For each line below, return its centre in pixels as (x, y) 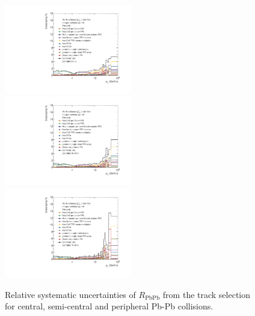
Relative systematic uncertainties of (70, 294)
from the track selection (207, 294)
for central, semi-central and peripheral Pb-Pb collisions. (109, 306)
